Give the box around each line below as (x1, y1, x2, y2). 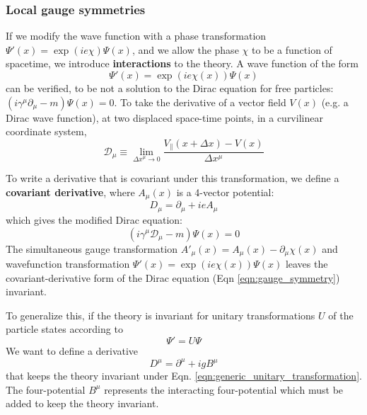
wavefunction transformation (6, 256, 130, 271)
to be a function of (251, 42, 332, 57)
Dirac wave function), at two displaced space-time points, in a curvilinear (6, 110, 323, 125)
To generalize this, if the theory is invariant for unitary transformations (6, 307, 315, 322)
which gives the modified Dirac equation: (6, 212, 182, 227)
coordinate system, (6, 124, 87, 139)
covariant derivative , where (6, 185, 135, 200)
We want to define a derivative (6, 343, 139, 358)
